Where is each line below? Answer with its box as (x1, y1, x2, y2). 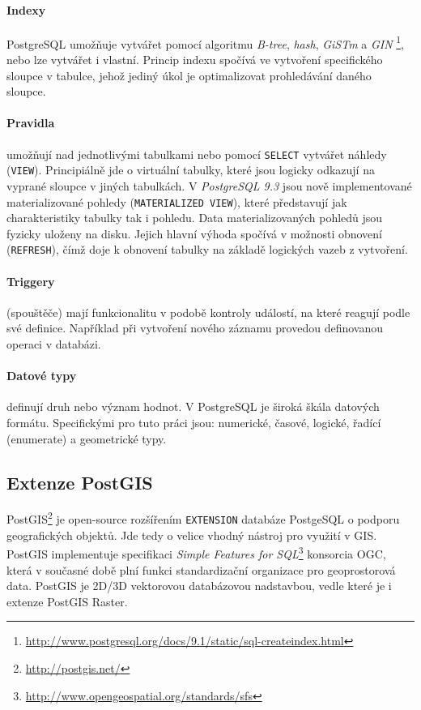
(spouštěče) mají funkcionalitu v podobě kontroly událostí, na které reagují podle (6, 303, 410, 320)
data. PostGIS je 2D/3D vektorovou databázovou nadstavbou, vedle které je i (6, 577, 392, 594)
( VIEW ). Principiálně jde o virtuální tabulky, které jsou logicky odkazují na (6, 161, 375, 178)
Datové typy (6, 367, 77, 384)
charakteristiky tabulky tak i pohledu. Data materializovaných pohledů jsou (6, 209, 383, 226)
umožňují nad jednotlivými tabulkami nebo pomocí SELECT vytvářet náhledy (6, 145, 387, 162)
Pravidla (6, 114, 55, 131)
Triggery (6, 272, 55, 289)
